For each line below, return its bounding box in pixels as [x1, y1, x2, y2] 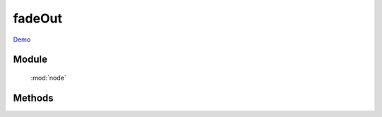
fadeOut [13, 11, 63, 26]
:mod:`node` [30, 73, 66, 82]
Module [13, 54, 47, 66]
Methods [13, 92, 54, 104]
